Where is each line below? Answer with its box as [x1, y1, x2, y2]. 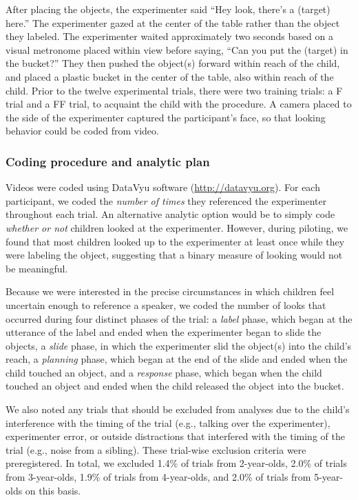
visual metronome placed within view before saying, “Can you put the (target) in [6, 42, 348, 57]
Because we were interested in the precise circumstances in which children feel [6, 284, 335, 299]
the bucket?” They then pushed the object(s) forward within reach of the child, [6, 56, 340, 70]
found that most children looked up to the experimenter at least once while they [6, 234, 345, 248]
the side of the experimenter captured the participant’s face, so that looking [6, 110, 326, 124]
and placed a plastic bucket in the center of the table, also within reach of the [6, 69, 334, 83]
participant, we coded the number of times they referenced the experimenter [6, 193, 327, 208]
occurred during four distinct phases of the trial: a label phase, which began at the [6, 311, 352, 326]
